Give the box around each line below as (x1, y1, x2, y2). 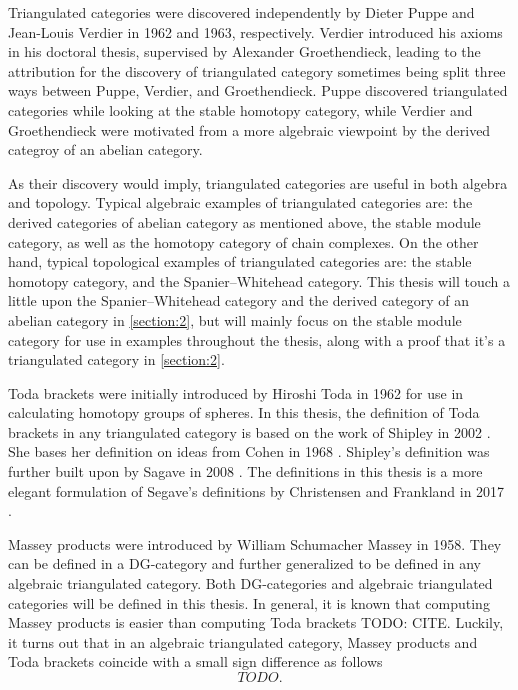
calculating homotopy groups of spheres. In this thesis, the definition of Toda (8, 402, 480, 423)
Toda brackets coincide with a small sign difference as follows (8, 651, 383, 672)
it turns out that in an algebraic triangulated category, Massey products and (8, 631, 478, 652)
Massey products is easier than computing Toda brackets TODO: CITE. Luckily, (8, 612, 504, 633)
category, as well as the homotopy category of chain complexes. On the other (8, 231, 479, 252)
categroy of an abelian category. (8, 139, 203, 160)
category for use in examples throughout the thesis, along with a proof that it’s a (8, 329, 506, 350)
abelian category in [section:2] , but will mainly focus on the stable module (8, 309, 462, 330)
